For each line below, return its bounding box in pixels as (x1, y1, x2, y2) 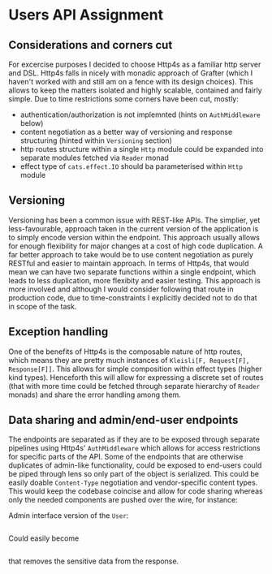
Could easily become (8, 533, 80, 543)
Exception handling (8, 325, 109, 339)
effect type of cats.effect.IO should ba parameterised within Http (19, 162, 244, 171)
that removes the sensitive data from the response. (8, 556, 179, 566)
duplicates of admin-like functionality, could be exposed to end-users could (8, 460, 262, 470)
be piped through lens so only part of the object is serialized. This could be (8, 469, 260, 479)
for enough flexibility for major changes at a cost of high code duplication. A (8, 241, 264, 251)
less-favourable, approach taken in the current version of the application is (8, 223, 259, 233)
